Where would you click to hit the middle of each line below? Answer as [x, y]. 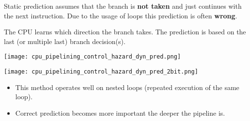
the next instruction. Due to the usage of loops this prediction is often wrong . [121, 15]
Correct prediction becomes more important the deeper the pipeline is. [120, 113]
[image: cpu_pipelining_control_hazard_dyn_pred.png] [93, 57]
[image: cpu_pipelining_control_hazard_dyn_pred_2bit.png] [101, 72]
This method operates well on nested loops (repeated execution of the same [127, 87]
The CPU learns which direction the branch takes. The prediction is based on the [125, 32]
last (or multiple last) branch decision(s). [65, 41]
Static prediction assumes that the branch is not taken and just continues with [123, 6]
